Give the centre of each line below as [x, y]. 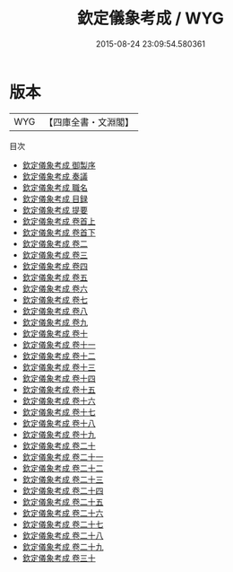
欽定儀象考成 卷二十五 [63, 502]
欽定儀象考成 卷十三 [59, 367]
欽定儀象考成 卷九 [55, 322]
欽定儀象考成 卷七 [55, 299]
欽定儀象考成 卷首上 [59, 221]
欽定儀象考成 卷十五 [59, 389]
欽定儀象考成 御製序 [59, 165]
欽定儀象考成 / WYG [151, 18]
